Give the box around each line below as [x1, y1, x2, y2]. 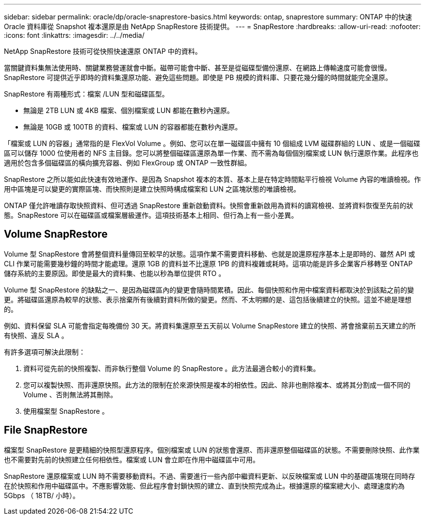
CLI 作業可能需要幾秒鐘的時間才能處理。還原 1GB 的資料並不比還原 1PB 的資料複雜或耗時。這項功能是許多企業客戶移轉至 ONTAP [4, 259, 413, 268]
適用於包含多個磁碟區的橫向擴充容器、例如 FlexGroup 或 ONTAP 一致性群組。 [4, 159, 251, 167]
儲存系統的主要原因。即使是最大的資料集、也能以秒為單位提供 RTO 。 [4, 269, 226, 277]
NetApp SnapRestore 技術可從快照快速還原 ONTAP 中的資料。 [4, 47, 202, 55]
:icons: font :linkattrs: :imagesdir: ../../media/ [4, 31, 145, 39]
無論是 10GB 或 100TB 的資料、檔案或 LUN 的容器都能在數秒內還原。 [23, 123, 242, 131]
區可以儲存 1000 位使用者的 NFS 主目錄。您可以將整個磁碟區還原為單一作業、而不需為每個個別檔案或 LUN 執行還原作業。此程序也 [4, 149, 419, 157]
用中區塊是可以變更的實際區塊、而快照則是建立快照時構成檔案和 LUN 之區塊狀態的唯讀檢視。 [4, 185, 300, 193]
